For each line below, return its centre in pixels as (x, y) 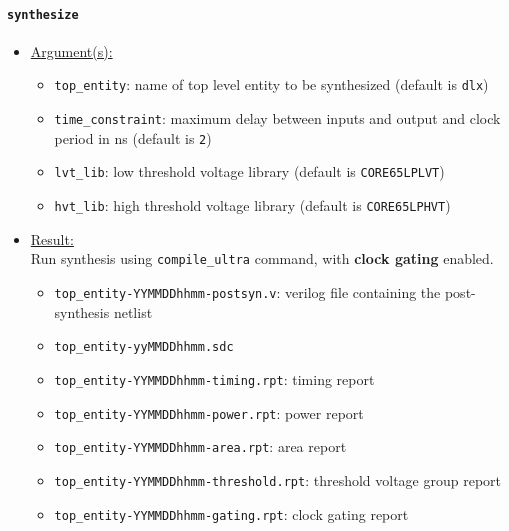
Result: (52, 238)
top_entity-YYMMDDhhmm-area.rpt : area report (200, 446)
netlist (133, 311)
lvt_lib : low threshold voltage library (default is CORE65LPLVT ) (249, 171)
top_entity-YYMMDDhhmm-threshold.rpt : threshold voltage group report (278, 479)
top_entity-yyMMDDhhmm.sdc (144, 347)
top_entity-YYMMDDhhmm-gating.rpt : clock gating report (231, 513)
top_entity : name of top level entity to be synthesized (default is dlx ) (271, 84)
